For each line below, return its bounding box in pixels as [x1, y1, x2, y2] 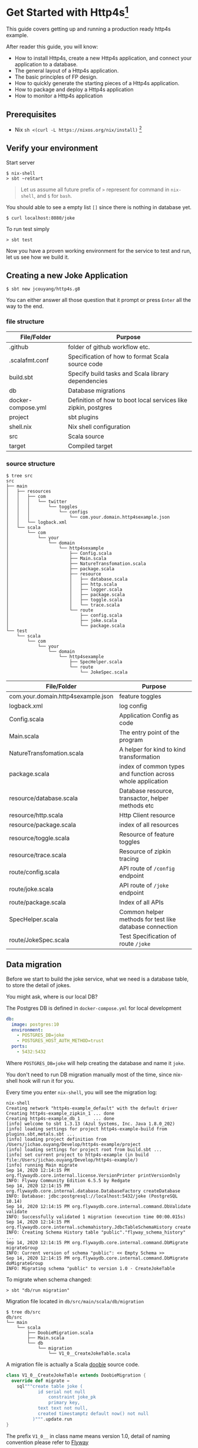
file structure [6, 317, 44, 326]
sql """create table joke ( [16, 1383, 83, 1389]
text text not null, [37, 1405, 88, 1411]
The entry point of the [119, 728, 180, 736]
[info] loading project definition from [6, 1136, 107, 1142]
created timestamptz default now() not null [37, 1411, 149, 1417]
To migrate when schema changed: [6, 1275, 92, 1283]
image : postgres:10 [11, 1021, 60, 1027]
